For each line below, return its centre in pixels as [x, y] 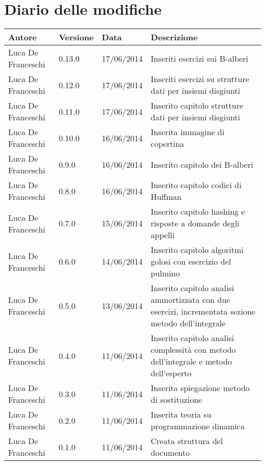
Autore [22, 37]
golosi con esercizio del [191, 262]
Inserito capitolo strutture [197, 106]
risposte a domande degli [195, 223]
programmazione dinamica [197, 426]
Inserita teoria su [181, 415]
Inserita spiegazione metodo [200, 388]
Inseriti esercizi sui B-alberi [200, 58]
